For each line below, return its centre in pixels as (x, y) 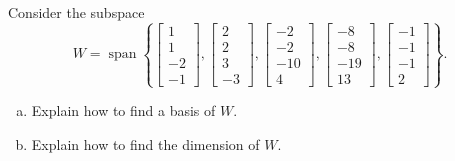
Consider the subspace (76, 12)
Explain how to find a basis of (123, 110)
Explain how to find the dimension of (145, 143)
